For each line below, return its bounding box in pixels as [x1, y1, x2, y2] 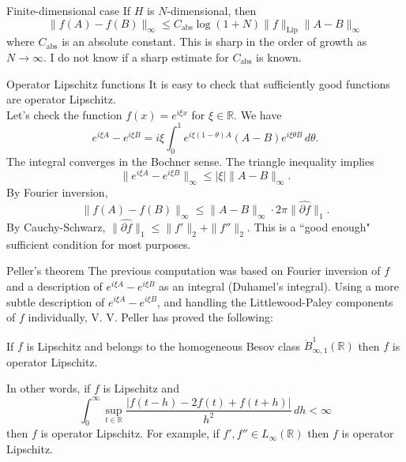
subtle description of [6, 293, 105, 310]
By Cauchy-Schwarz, [6, 218, 106, 235]
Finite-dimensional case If [6, 2, 131, 18]
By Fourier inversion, [6, 184, 108, 201]
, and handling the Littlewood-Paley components [156, 293, 393, 310]
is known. [256, 48, 302, 65]
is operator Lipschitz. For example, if [40, 425, 220, 441]
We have [240, 106, 282, 122]
